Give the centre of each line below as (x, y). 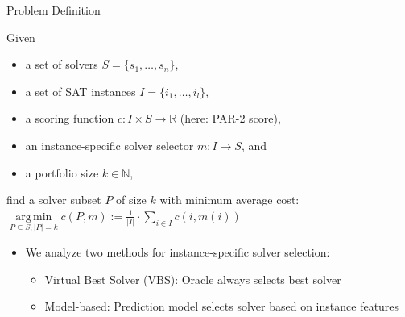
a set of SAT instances (81, 91)
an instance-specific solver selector (110, 145)
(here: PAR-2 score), (230, 118)
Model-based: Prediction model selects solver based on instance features (222, 306)
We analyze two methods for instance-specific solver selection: (178, 251)
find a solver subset (54, 200)
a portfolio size (62, 172)
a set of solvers (62, 64)
